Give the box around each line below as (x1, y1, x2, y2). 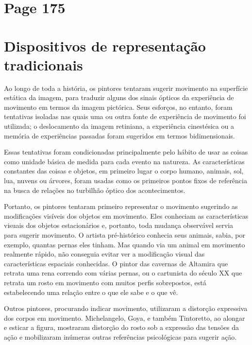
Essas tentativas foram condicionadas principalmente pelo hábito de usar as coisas (4, 147, 248, 157)
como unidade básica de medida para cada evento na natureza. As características (4, 156, 245, 166)
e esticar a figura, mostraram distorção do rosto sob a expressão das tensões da (4, 322, 239, 332)
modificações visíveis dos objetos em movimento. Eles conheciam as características (4, 210, 249, 221)
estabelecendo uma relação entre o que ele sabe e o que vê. (4, 287, 178, 297)
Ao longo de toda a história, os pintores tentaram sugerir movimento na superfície (4, 83, 248, 93)
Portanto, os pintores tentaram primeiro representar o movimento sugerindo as (4, 201, 238, 211)
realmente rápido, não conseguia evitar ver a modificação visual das (4, 249, 205, 259)
